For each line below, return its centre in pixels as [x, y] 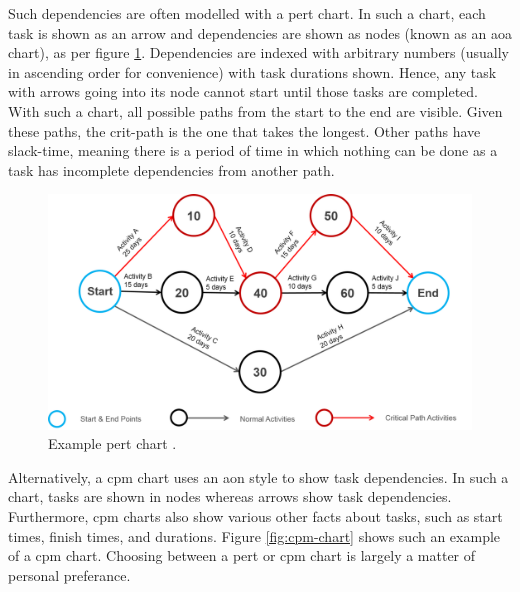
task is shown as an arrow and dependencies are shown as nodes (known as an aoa [260, 32]
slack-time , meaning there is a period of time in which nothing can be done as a [253, 150]
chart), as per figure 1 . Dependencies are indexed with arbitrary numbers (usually [258, 52]
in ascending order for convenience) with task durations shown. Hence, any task [252, 71]
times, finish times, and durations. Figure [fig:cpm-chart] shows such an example [254, 535]
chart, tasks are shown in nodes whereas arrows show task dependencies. [230, 496]
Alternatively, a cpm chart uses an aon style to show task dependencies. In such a [258, 476]
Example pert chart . [112, 443]
